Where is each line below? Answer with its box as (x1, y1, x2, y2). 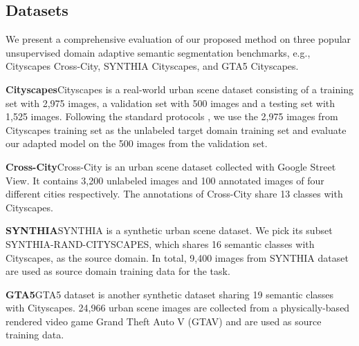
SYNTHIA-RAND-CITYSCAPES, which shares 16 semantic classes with (6, 236, 315, 251)
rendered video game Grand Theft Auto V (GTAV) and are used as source (6, 314, 322, 328)
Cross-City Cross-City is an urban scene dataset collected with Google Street (6, 159, 336, 173)
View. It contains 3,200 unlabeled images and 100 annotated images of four (6, 173, 324, 187)
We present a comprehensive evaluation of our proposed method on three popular (6, 32, 351, 46)
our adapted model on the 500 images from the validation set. (6, 136, 268, 151)
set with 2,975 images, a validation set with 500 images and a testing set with (6, 95, 335, 110)
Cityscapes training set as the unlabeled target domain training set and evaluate (6, 122, 347, 137)
